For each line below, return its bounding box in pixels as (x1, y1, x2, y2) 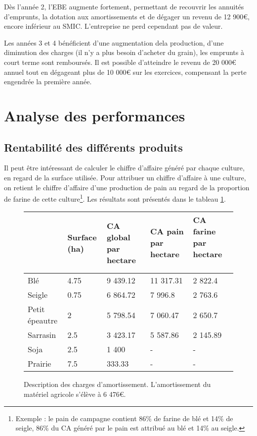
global (106, 231, 130, 243)
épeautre (28, 315, 58, 327)
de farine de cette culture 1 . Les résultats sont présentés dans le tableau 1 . (4, 192, 226, 204)
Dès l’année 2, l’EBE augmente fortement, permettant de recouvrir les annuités (4, 1, 244, 11)
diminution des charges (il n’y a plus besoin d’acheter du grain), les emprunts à (4, 47, 244, 57)
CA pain (150, 225, 184, 237)
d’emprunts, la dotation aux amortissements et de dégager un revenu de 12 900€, (4, 11, 250, 21)
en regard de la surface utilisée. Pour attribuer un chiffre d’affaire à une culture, (4, 172, 246, 182)
